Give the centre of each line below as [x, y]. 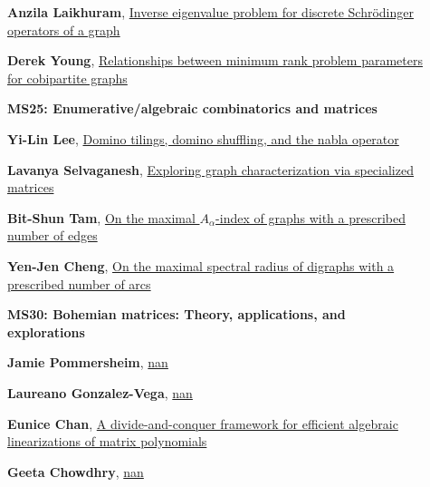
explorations [46, 331]
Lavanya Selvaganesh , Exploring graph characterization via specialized [210, 169]
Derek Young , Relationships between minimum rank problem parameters [215, 60]
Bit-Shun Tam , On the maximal [101, 217]
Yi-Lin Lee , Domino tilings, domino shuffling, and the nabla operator [203, 138]
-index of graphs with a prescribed [311, 217]
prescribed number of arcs [79, 283]
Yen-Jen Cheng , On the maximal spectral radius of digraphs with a [201, 265]
